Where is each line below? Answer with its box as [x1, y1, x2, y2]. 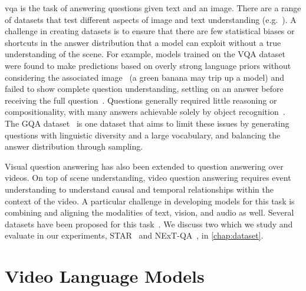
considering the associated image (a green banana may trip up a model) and [5, 71, 285, 83]
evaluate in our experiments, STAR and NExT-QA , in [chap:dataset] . [5, 229, 264, 242]
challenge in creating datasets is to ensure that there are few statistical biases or [5, 25, 295, 37]
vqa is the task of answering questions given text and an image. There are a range [5, 2, 301, 14]
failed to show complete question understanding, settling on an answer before [5, 82, 284, 95]
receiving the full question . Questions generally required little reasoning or [5, 94, 277, 106]
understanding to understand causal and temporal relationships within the [5, 183, 274, 195]
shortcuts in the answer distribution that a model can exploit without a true [5, 36, 281, 48]
